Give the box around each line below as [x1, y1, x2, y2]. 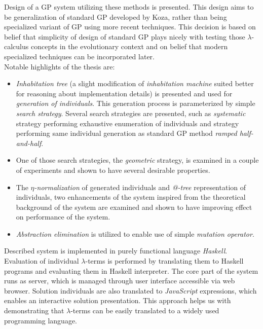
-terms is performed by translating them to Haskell [85, 255, 244, 266]
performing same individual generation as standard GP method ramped [16, 128, 237, 138]
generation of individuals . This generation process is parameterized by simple [16, 98, 255, 108]
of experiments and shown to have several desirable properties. [16, 164, 210, 175]
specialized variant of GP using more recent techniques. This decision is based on [4, 21, 256, 32]
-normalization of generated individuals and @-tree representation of [34, 181, 246, 192]
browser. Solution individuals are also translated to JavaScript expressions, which [4, 285, 257, 296]
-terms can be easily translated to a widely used [70, 305, 219, 316]
